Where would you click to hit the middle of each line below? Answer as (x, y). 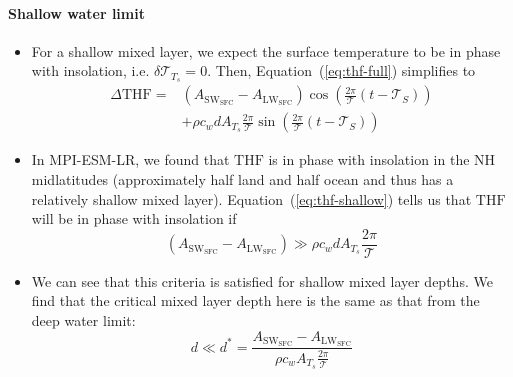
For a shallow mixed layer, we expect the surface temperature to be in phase (266, 50)
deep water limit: (83, 319)
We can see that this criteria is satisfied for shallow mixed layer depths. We (262, 280)
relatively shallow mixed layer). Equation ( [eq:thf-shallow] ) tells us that (251, 198)
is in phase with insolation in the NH (382, 159)
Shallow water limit (76, 12)
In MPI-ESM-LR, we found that (130, 159)
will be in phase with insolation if (134, 218)
